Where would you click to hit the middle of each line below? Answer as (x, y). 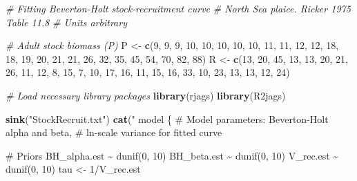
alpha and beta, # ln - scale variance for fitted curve (114, 132)
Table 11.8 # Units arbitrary (66, 22)
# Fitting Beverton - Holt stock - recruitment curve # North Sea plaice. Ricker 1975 (178, 8)
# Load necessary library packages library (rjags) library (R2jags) (146, 95)
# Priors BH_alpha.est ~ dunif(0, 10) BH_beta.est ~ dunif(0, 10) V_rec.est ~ (172, 155)
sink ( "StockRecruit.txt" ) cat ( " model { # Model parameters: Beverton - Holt (167, 118)
